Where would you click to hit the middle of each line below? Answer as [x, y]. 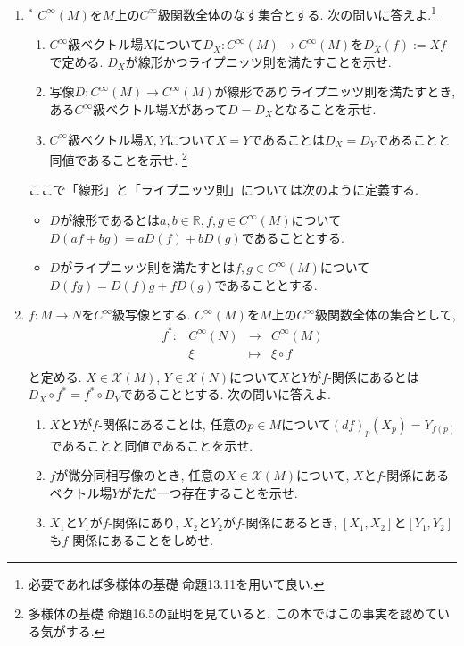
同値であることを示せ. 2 [118, 158]
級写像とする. [152, 315]
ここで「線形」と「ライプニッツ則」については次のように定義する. [223, 190]
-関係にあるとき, [289, 522]
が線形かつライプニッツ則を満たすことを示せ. [258, 61]
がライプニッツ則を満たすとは [148, 267]
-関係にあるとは [373, 376]
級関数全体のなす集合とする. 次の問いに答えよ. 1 [297, 13]
